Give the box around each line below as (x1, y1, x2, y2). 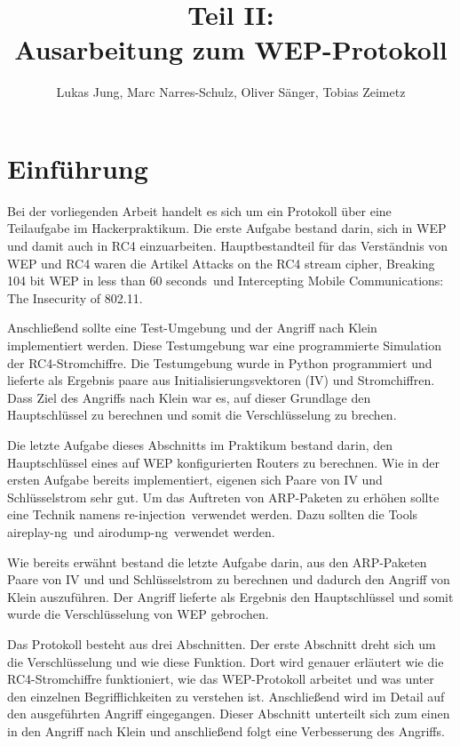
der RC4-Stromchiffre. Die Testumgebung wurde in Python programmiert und (7, 353, 432, 372)
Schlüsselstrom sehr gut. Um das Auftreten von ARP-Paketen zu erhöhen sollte (7, 487, 440, 506)
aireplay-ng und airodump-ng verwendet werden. (7, 522, 275, 541)
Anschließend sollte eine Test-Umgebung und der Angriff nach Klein (7, 318, 377, 337)
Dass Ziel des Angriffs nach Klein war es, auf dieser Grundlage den (7, 388, 371, 406)
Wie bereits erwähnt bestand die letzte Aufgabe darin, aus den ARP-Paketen (7, 552, 427, 571)
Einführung (7, 149, 148, 186)
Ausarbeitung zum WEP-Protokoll (14, 31, 448, 68)
